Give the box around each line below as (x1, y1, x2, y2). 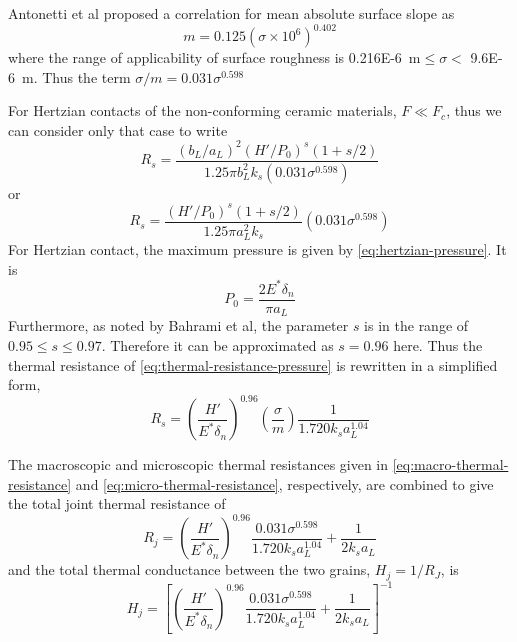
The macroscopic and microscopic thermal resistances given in (8, 454, 389, 475)
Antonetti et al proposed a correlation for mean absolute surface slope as (8, 3, 455, 23)
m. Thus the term (21, 66, 131, 87)
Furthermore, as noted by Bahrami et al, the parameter (8, 315, 349, 336)
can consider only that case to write (8, 119, 228, 140)
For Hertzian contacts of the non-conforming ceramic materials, (8, 100, 397, 121)
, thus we (446, 100, 502, 121)
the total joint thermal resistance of (8, 493, 226, 514)
